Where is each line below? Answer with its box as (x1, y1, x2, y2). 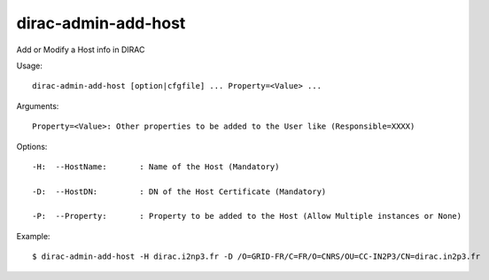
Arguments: (16, 100, 59, 111)
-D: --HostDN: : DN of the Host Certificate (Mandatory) (32, 186, 327, 197)
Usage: (16, 60, 43, 71)
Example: (16, 230, 50, 241)
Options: (16, 141, 48, 152)
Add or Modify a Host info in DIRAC (16, 44, 145, 55)
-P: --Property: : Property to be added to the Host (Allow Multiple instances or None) (32, 211, 462, 222)
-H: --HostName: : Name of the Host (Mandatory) (32, 161, 280, 172)
